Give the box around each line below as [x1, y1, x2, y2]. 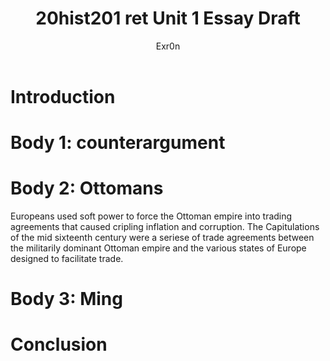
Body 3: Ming [10, 288, 123, 311]
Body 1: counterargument [10, 132, 226, 154]
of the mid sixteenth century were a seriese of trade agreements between [10, 232, 315, 244]
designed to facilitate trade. [10, 253, 124, 265]
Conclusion [10, 333, 108, 356]
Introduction [10, 85, 116, 108]
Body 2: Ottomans [10, 177, 164, 200]
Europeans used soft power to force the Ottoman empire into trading [10, 210, 293, 222]
